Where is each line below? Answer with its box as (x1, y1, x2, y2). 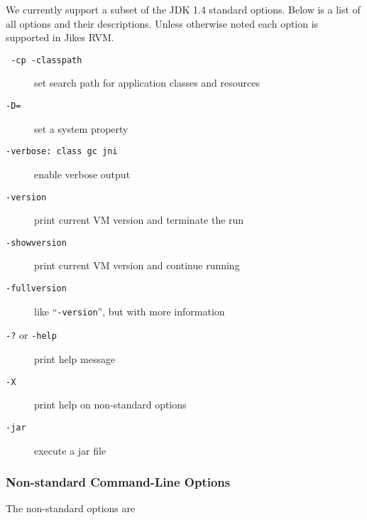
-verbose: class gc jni (6, 146, 118, 157)
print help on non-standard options (34, 397, 187, 412)
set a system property (34, 121, 128, 136)
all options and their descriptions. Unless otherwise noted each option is (6, 16, 319, 31)
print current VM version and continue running (34, 258, 240, 273)
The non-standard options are (6, 501, 136, 516)
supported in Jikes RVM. (6, 30, 114, 45)
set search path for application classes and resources (34, 75, 260, 90)
